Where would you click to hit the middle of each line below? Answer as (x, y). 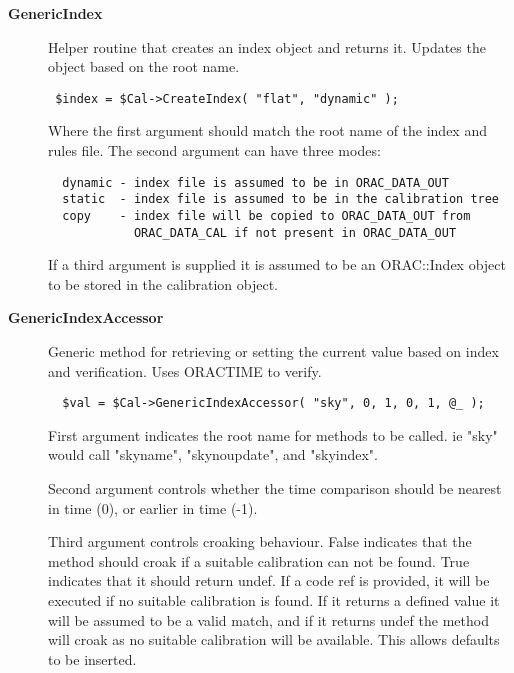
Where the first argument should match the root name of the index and (267, 130)
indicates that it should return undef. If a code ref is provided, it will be (269, 580)
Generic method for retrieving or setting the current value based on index (273, 351)
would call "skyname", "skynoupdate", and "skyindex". (213, 454)
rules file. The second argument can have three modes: (214, 150)
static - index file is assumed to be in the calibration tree (281, 199)
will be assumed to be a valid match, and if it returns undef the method (268, 619)
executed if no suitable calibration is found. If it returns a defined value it (274, 600)
